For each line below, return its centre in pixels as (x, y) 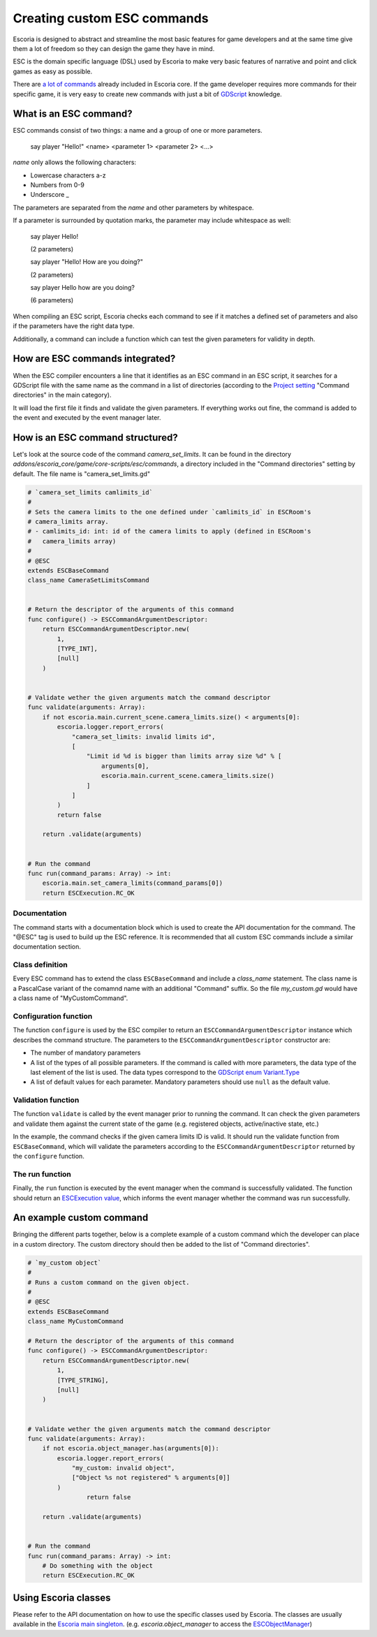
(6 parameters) (52, 300)
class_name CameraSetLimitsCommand (88, 580)
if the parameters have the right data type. (74, 326)
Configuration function (53, 1016)
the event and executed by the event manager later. (87, 418)
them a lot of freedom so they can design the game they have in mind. (114, 48)
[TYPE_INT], (77, 649)
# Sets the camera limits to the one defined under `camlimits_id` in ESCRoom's (169, 512)
